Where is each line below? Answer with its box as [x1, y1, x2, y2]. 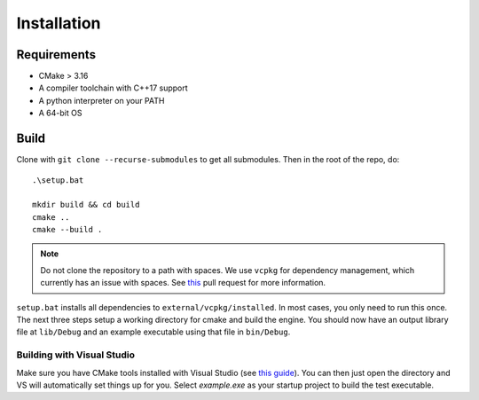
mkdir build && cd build [32, 200, 140, 210]
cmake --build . [32, 224, 103, 235]
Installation [16, 13, 101, 33]
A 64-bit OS [38, 107, 82, 119]
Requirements [16, 47, 97, 62]
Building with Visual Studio [16, 349, 135, 361]
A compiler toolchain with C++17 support [38, 82, 188, 93]
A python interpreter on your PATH [38, 95, 165, 106]
